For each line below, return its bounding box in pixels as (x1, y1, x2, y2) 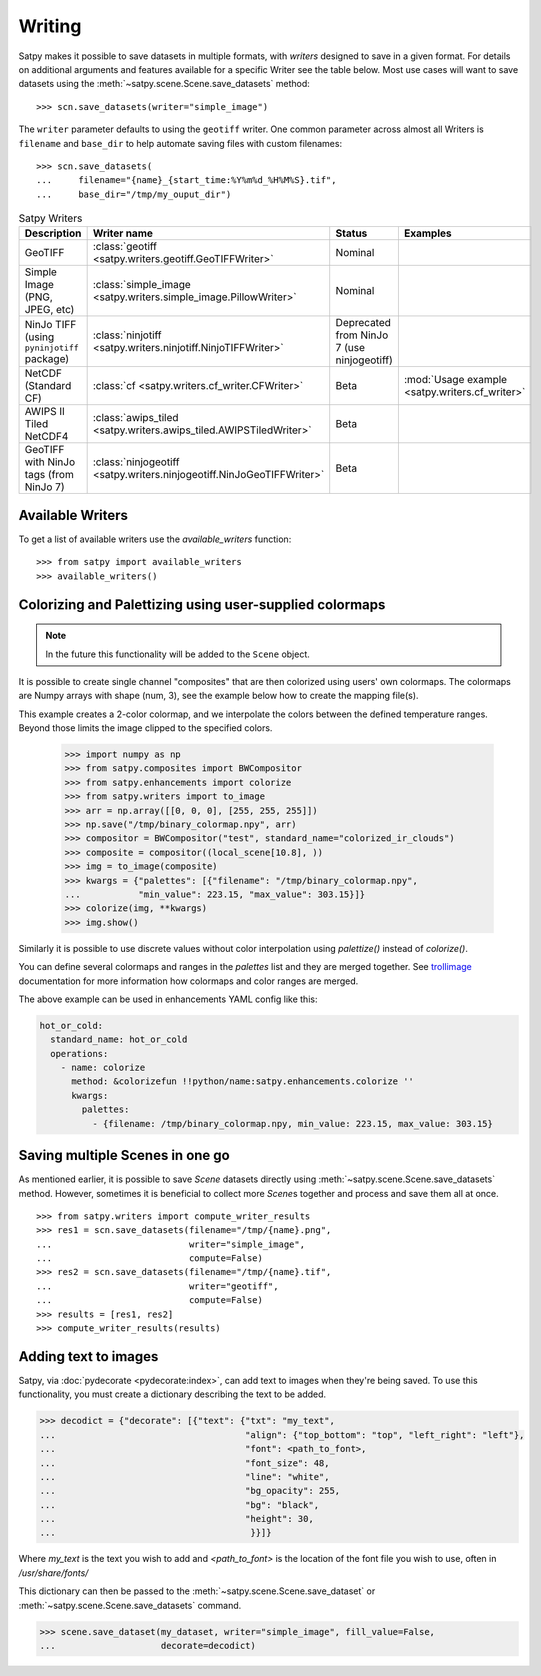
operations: (50, 1048, 109, 1059)
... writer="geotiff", (36, 1280, 279, 1292)
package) (24, 351, 70, 365)
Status (335, 226, 368, 240)
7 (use (335, 341, 365, 355)
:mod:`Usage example (403, 373, 508, 387)
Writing (18, 15, 82, 37)
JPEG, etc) (24, 303, 75, 317)
